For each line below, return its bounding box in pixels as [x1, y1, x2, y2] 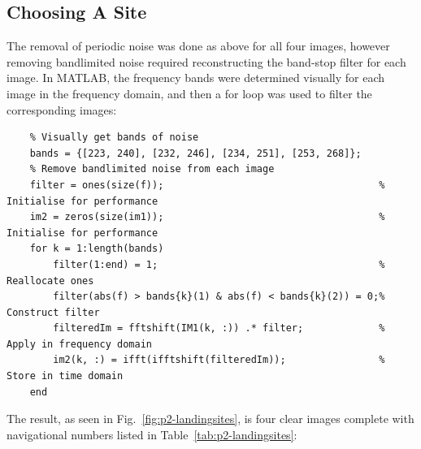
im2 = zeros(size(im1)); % [29, 211, 385, 223]
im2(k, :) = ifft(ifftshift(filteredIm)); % [53, 354, 385, 366]
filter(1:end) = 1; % [53, 258, 385, 270]
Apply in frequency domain [7, 338, 152, 350]
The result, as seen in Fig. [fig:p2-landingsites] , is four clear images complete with [7, 410, 414, 427]
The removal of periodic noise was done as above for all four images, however [7, 37, 390, 54]
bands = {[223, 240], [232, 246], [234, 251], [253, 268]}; [29, 147, 362, 159]
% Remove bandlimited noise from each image [29, 163, 275, 175]
